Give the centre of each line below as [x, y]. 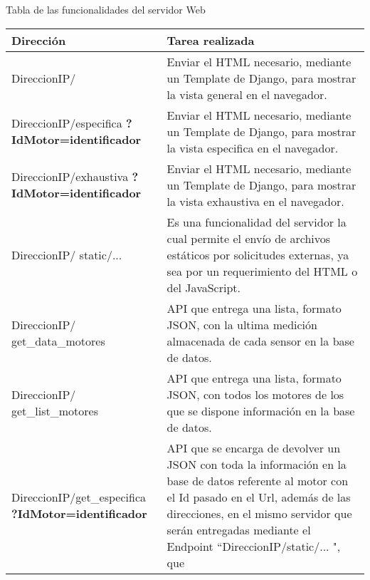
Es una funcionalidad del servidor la [257, 222]
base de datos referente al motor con [258, 480]
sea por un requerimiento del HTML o [262, 271]
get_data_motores [58, 341]
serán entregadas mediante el [239, 529]
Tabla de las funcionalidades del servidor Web [106, 9]
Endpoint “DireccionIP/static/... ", [254, 546]
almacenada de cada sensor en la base [260, 341]
